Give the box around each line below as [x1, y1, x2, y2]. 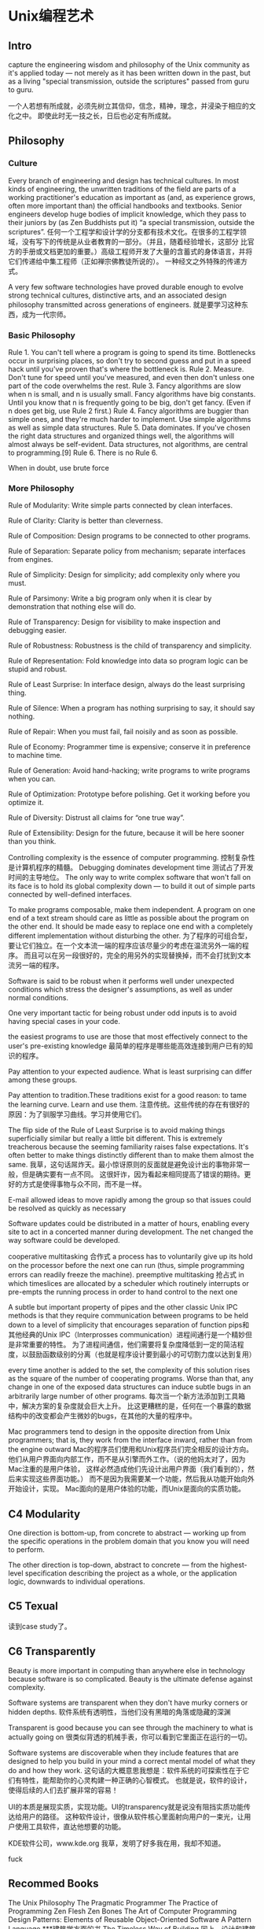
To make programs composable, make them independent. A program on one [8, 905, 255, 915]
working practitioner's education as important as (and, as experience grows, [8, 192, 255, 201]
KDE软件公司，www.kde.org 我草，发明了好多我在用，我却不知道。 [8, 1838, 225, 1848]
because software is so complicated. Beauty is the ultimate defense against [8, 1674, 253, 1683]
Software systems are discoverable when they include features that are [8, 1748, 239, 1757]
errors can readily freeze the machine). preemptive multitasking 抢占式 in [8, 1270, 245, 1280]
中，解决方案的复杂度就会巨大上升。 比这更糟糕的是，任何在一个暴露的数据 [8, 1402, 251, 1411]
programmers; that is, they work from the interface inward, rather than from [8, 1436, 253, 1445]
